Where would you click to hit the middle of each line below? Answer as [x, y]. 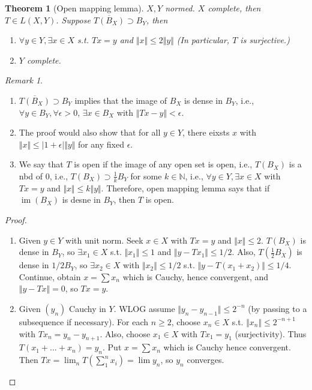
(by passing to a [277, 308]
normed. [180, 8]
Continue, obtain [50, 276]
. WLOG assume [144, 308]
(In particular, [203, 40]
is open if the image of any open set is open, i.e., [163, 164]
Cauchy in [88, 308]
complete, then [234, 8]
